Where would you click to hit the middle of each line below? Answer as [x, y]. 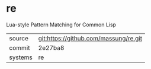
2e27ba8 [51, 47]
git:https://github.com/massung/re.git [90, 38]
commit [20, 47]
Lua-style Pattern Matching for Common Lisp [61, 25]
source [19, 38]
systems [21, 57]
